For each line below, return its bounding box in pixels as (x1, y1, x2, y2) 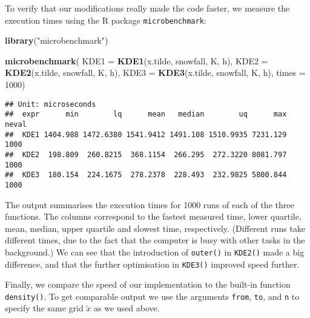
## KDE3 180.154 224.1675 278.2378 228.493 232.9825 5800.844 (5, 171, 287, 180)
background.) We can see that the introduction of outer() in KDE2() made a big (5, 245, 305, 258)
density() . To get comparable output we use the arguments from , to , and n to (5, 289, 300, 302)
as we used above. (94, 302, 160, 314)
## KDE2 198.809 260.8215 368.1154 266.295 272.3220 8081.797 (5, 150, 287, 159)
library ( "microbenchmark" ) (5, 34, 108, 47)
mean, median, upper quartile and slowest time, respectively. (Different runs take (5, 222, 306, 234)
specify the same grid (5, 302, 84, 314)
